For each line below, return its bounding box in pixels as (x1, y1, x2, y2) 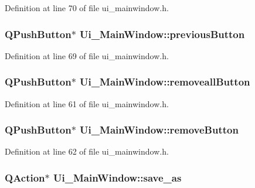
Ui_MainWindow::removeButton (80, 122, 239, 137)
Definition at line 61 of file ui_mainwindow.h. (5, 97, 169, 110)
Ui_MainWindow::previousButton (80, 26, 245, 41)
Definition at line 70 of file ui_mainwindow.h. (5, 2, 169, 13)
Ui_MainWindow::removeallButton (80, 74, 250, 89)
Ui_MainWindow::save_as (53, 170, 182, 184)
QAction (5, 170, 45, 184)
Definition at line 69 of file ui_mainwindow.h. (5, 49, 169, 61)
